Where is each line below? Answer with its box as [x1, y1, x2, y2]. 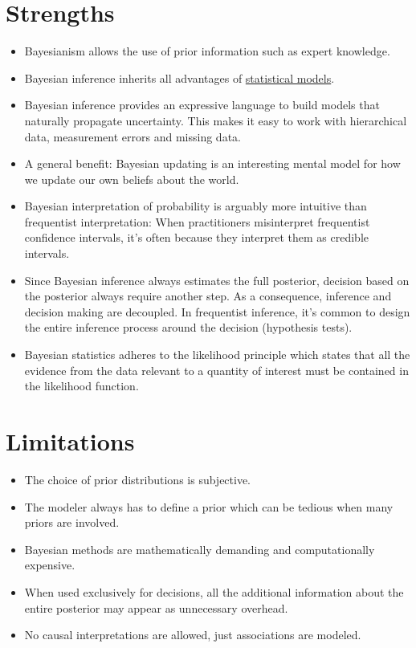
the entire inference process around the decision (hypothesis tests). [24, 319, 353, 336]
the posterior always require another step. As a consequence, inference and [24, 287, 392, 304]
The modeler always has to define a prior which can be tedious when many [24, 498, 394, 515]
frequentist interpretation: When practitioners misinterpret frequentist [24, 213, 370, 230]
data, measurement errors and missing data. [24, 128, 241, 145]
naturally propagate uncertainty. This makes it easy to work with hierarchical [24, 112, 407, 128]
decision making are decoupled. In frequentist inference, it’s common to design [24, 303, 410, 320]
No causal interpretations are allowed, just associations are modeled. [24, 626, 361, 643]
